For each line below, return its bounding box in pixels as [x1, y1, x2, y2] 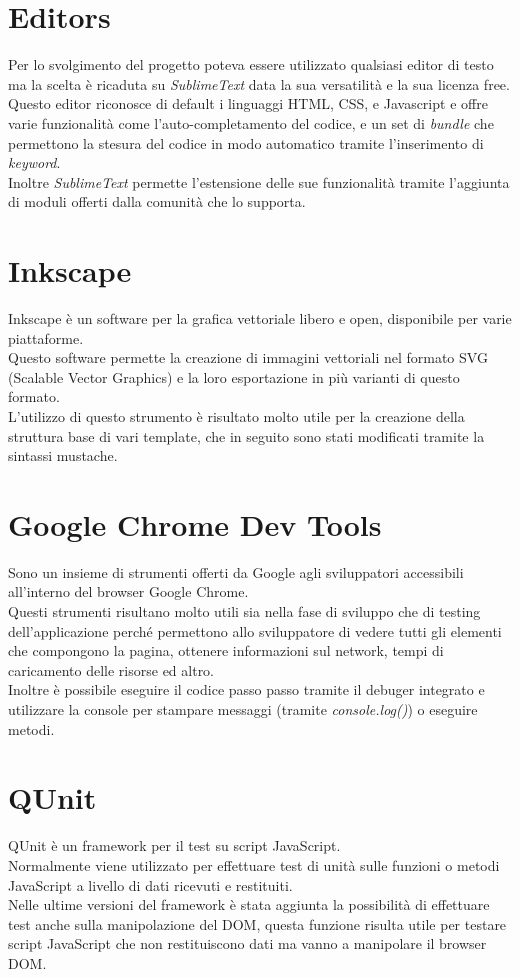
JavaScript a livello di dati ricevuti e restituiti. [8, 874, 293, 895]
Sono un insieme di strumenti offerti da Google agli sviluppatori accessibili [8, 561, 464, 582]
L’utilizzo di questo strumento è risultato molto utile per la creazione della [8, 405, 465, 426]
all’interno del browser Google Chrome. [8, 581, 249, 602]
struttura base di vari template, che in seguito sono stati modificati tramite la [8, 425, 485, 446]
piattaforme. [8, 327, 84, 348]
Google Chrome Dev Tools [8, 503, 382, 544]
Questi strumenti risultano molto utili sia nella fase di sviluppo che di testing [8, 601, 481, 622]
